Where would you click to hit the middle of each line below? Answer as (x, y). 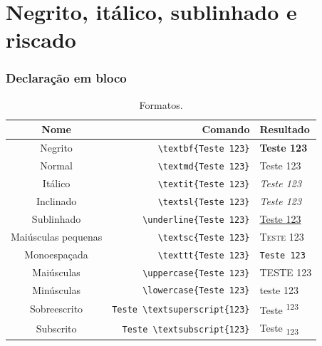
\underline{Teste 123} (196, 220)
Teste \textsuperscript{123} (181, 310)
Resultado (285, 129)
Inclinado (56, 200)
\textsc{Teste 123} (204, 237)
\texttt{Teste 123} (204, 255)
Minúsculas (57, 289)
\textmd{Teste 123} (204, 167)
